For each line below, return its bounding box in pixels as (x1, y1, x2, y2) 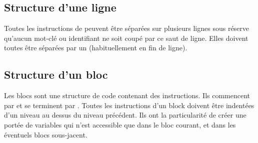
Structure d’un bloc (4, 67, 108, 82)
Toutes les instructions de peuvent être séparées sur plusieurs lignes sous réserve (4, 23, 249, 33)
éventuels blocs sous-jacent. (4, 129, 87, 140)
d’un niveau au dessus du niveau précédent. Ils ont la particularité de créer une (4, 110, 246, 120)
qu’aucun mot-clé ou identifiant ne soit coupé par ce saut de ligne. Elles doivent (4, 32, 248, 43)
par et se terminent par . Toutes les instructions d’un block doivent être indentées (4, 100, 254, 110)
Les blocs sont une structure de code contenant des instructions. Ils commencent (4, 90, 250, 101)
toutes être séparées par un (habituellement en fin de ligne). (4, 42, 187, 53)
